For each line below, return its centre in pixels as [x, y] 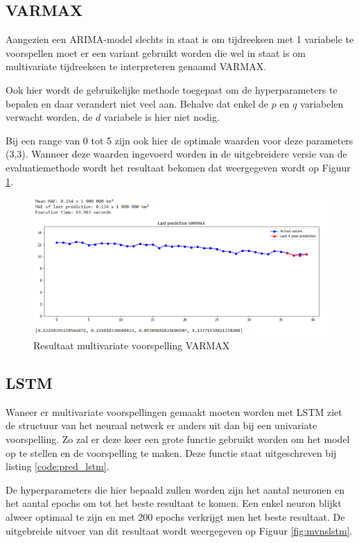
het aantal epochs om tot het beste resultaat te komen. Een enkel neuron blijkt [174, 503]
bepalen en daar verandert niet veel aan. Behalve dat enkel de [137, 103]
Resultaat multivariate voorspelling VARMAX [132, 345]
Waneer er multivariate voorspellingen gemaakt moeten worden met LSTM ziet [174, 411]
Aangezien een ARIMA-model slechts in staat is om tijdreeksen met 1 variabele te [180, 39]
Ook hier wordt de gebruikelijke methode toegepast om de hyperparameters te [172, 89]
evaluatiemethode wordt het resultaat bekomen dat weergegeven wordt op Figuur [178, 167]
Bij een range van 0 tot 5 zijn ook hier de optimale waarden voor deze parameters [179, 140]
